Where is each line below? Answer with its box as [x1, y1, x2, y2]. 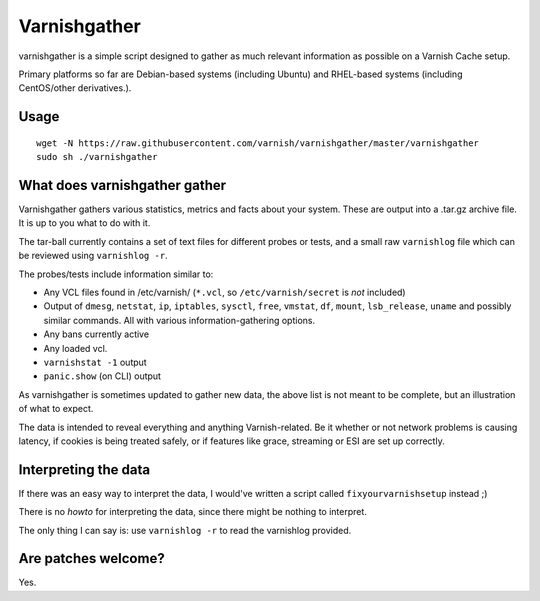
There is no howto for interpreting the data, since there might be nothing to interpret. [18, 506, 367, 518]
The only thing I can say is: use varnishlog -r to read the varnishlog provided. [18, 524, 352, 536]
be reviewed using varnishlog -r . [18, 250, 169, 262]
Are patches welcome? [18, 550, 165, 567]
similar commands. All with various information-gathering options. [43, 314, 315, 326]
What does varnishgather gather [18, 176, 227, 194]
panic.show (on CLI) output [43, 370, 162, 382]
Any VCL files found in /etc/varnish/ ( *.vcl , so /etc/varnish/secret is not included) [43, 286, 406, 298]
